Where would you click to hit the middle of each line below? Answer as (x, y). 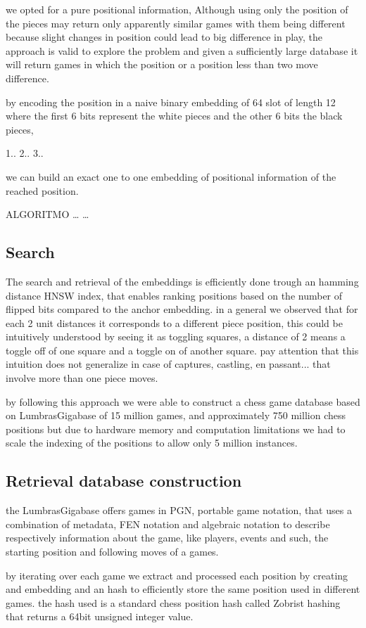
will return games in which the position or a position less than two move (162, 64)
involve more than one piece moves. (82, 378)
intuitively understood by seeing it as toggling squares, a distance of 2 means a (176, 337)
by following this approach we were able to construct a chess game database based (183, 401)
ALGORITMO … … (48, 214)
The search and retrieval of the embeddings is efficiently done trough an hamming (182, 281)
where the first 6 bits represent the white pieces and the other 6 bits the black (174, 116)
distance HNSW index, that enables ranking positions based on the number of (174, 295)
